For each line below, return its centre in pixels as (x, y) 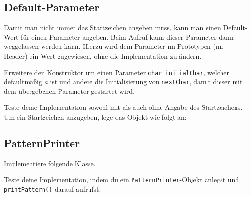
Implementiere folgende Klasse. (50, 163)
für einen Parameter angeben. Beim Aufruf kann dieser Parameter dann (127, 37)
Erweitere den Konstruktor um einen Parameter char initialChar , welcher (117, 72)
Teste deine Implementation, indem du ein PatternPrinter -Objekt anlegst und (122, 179)
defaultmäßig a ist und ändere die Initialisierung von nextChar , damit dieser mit (123, 82)
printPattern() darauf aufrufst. (52, 189)
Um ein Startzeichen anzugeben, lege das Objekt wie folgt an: (95, 117)
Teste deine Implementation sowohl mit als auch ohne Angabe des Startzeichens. (123, 107)
